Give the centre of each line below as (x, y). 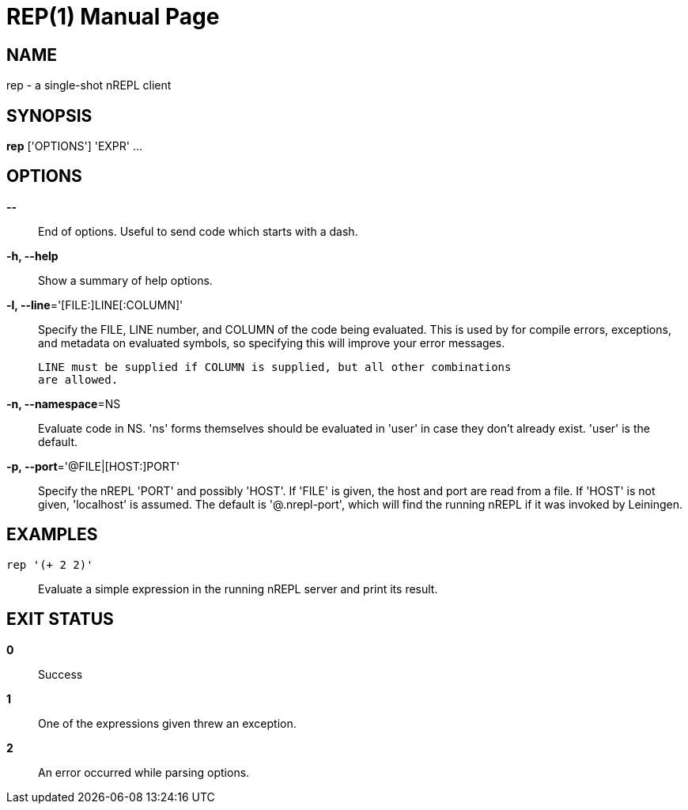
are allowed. (78, 379)
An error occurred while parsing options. (144, 772)
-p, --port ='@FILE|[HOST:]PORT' (93, 466)
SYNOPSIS (49, 115)
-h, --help (32, 255)
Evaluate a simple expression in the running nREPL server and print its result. (238, 589)
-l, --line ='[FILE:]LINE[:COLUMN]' (95, 305)
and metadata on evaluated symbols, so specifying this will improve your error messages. (272, 343)
